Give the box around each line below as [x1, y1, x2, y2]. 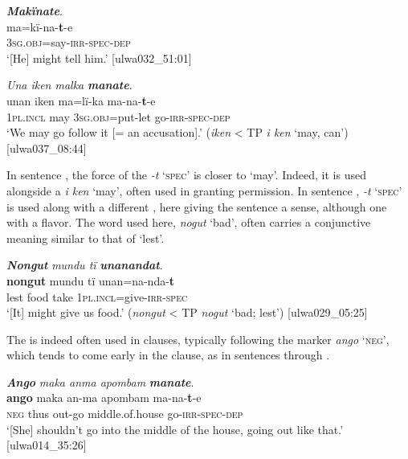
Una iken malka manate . [6, 76, 133, 93]
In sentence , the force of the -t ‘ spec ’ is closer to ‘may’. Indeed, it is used [6, 166, 366, 183]
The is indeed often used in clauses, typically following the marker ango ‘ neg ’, [6, 330, 390, 347]
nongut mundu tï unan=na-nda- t [6, 272, 175, 289]
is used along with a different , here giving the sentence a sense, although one [6, 198, 387, 215]
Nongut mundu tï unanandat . [6, 256, 163, 273]
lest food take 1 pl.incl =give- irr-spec [6, 288, 188, 305]
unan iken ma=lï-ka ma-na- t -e [6, 92, 156, 109]
